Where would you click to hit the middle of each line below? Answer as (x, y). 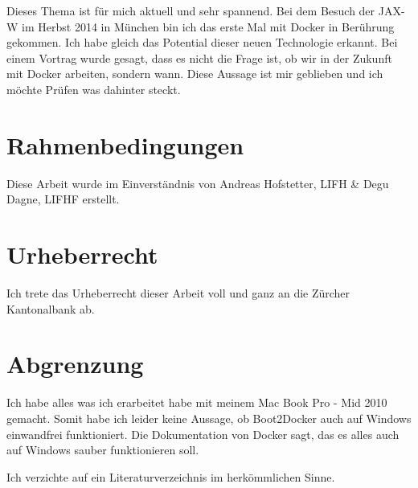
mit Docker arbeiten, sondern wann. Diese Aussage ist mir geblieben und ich (195, 74)
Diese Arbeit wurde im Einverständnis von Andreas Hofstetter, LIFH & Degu (198, 183)
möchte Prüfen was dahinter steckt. (94, 89)
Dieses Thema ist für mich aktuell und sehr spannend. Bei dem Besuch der (191, 10)
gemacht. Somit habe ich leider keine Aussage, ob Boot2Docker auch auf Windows (209, 418)
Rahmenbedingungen (125, 144)
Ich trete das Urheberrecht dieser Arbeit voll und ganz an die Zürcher (178, 293)
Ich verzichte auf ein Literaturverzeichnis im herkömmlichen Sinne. (171, 476)
